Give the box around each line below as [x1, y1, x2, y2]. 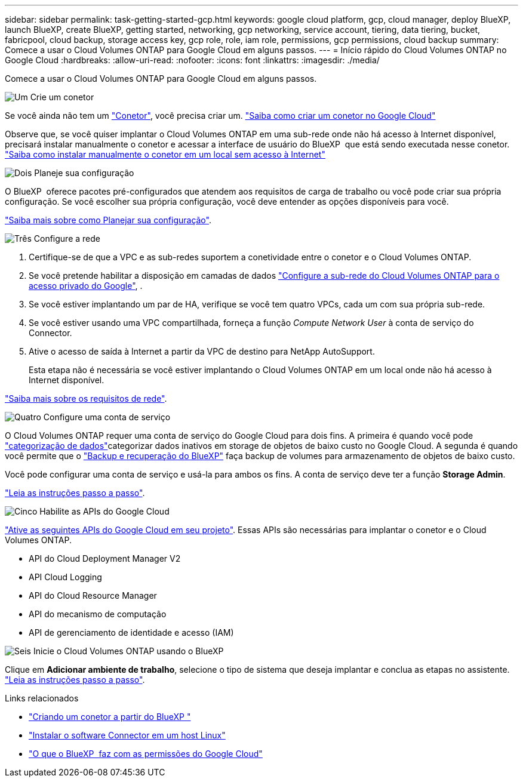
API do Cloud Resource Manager [29, 590, 157, 601]
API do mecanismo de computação [29, 609, 167, 619]
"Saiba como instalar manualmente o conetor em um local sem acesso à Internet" [5, 149, 325, 159]
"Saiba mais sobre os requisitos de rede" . [5, 393, 167, 404]
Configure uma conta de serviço [43, 412, 171, 422]
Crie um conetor [30, 92, 94, 102]
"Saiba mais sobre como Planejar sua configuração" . [5, 215, 211, 225]
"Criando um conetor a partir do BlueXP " [29, 712, 191, 722]
